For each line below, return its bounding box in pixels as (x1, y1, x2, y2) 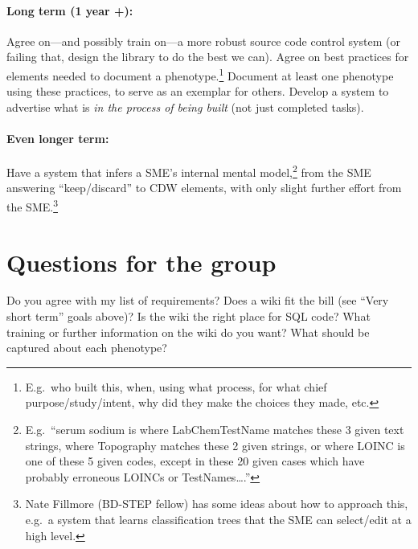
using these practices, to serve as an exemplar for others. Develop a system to (6, 83, 389, 100)
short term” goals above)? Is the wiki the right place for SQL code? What (6, 308, 371, 325)
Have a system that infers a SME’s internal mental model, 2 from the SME (6, 162, 371, 180)
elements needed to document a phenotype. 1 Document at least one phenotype (6, 64, 394, 84)
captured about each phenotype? (6, 339, 167, 356)
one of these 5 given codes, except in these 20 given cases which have (25, 453, 365, 469)
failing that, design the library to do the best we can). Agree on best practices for (6, 48, 409, 65)
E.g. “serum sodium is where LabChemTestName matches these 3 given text (25, 421, 404, 437)
